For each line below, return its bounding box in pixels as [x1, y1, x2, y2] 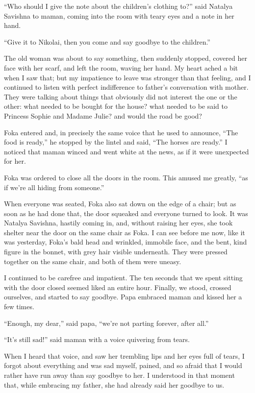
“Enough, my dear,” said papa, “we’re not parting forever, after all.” [4, 318, 209, 328]
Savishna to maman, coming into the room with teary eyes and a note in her [4, 10, 234, 21]
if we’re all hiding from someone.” [4, 182, 104, 192]
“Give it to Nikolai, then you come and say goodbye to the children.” [4, 36, 210, 47]
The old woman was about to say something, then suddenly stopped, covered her [4, 53, 247, 63]
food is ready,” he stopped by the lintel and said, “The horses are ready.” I [4, 137, 228, 147]
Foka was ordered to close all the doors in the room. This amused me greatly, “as [4, 172, 248, 182]
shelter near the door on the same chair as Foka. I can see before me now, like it [4, 227, 245, 237]
